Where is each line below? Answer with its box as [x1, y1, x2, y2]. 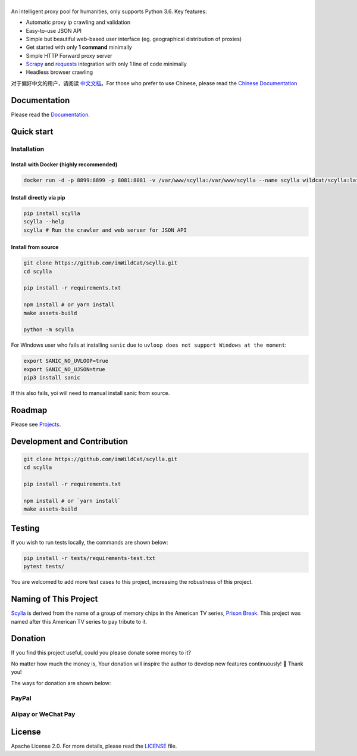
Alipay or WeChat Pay [11, 710, 76, 718]
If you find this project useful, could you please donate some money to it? [11, 649, 192, 657]
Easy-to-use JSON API [26, 27, 82, 34]
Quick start [11, 126, 54, 136]
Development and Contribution [11, 436, 128, 446]
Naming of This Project [11, 594, 98, 604]
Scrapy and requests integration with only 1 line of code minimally [26, 60, 187, 68]
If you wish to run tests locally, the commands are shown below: [11, 539, 168, 546]
